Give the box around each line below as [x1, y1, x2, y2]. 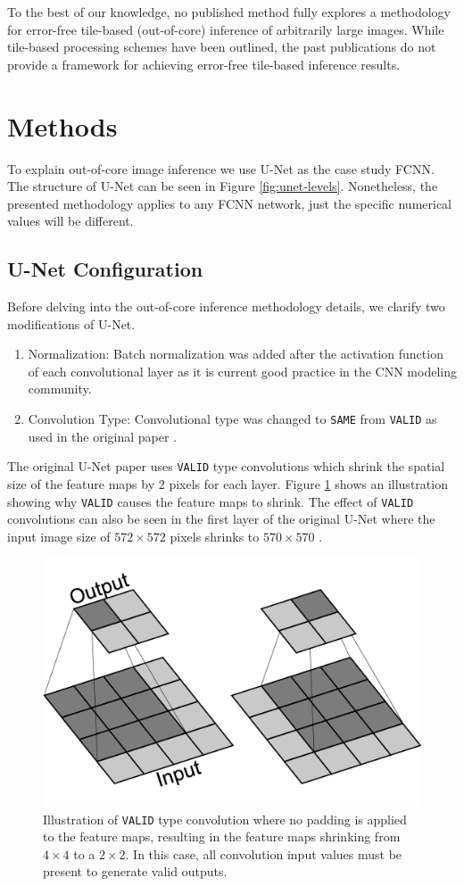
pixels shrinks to [170, 526, 260, 545]
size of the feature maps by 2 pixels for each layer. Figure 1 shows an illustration [7, 474, 448, 493]
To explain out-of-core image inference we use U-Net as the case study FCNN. [7, 159, 435, 178]
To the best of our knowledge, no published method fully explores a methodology [7, 3, 451, 21]
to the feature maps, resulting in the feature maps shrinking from [43, 827, 401, 846]
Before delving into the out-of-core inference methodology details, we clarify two [7, 297, 445, 316]
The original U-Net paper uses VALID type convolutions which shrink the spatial [7, 457, 445, 476]
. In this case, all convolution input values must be [125, 844, 402, 863]
